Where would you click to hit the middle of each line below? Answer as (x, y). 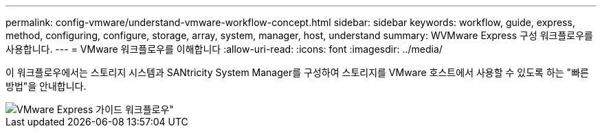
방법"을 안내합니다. (46, 86)
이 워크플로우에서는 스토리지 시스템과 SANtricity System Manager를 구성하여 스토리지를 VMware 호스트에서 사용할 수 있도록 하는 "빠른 (297, 72)
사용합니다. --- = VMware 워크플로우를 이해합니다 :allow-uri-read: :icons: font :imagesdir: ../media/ (224, 49)
